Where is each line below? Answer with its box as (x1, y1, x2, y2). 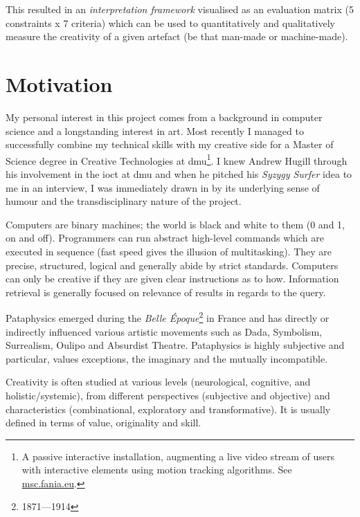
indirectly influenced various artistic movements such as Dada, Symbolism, (6, 324, 322, 338)
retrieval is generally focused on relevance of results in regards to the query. (6, 284, 326, 299)
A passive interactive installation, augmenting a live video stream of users (21, 448, 335, 463)
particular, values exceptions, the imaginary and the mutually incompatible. (6, 351, 328, 365)
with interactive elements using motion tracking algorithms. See (21, 462, 292, 477)
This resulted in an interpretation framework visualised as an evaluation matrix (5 (6, 2, 354, 16)
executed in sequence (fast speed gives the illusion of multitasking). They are (6, 244, 332, 258)
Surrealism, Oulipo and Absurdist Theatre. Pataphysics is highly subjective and (6, 338, 345, 352)
